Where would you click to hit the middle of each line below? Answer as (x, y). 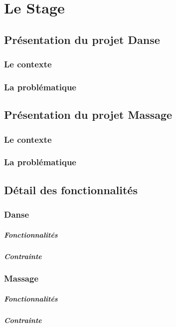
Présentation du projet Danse (82, 39)
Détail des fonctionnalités (71, 189)
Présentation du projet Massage (88, 115)
